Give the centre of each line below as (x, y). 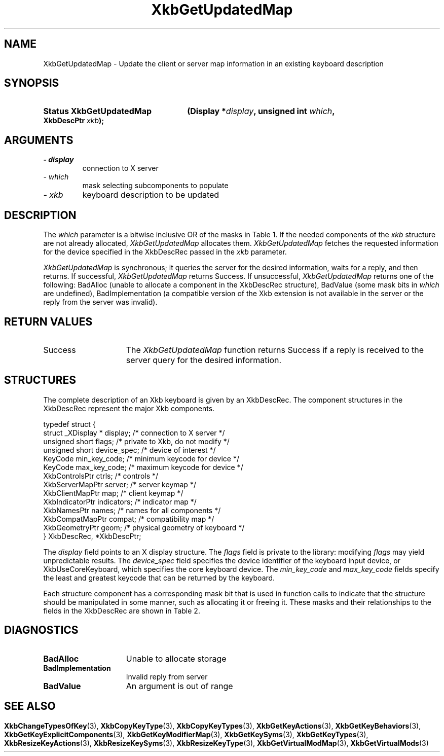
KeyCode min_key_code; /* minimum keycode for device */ (141, 458)
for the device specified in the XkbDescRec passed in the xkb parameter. (165, 252)
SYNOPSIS (32, 83)
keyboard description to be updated (151, 195)
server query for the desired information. (204, 360)
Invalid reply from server (167, 676)
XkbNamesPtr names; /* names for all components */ (132, 510)
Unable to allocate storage (176, 658)
